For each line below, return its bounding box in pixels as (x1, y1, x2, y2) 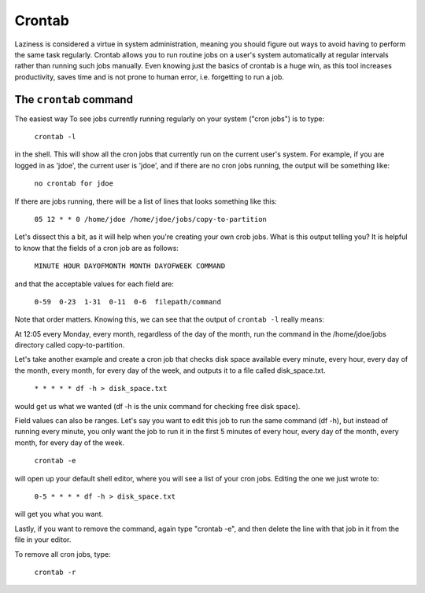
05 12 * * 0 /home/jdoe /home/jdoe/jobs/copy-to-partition (34, 215, 268, 223)
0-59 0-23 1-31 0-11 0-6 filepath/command (34, 297, 222, 306)
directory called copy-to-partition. (14, 341, 125, 350)
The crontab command (14, 93, 134, 106)
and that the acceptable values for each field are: (14, 279, 175, 289)
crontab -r (34, 567, 76, 576)
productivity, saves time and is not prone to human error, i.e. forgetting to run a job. (14, 72, 285, 82)
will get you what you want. (14, 510, 104, 519)
